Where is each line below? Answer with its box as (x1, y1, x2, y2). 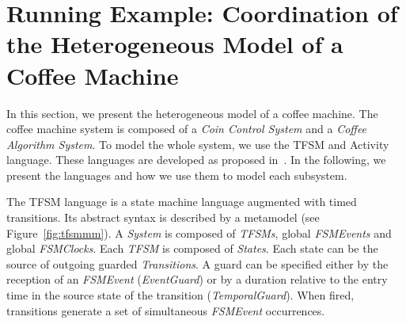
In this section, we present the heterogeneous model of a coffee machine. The (6, 105, 378, 121)
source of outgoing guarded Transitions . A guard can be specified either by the (6, 255, 389, 272)
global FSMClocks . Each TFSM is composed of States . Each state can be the (6, 240, 378, 257)
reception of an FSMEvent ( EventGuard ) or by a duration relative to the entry (6, 271, 388, 288)
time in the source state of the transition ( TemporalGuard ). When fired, (6, 287, 355, 303)
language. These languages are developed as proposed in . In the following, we (6, 151, 386, 168)
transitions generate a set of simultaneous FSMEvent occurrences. (6, 302, 325, 318)
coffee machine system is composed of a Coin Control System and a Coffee (6, 120, 367, 137)
